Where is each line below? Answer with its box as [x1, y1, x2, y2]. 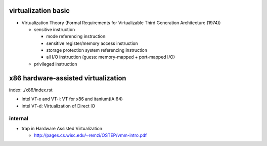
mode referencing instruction [46, 34, 106, 39]
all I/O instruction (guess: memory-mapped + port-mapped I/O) [46, 54, 175, 60]
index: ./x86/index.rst [9, 87, 53, 93]
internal [9, 115, 29, 122]
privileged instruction [34, 61, 78, 67]
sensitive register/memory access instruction [46, 40, 138, 46]
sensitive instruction [34, 26, 75, 32]
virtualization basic [9, 6, 70, 15]
